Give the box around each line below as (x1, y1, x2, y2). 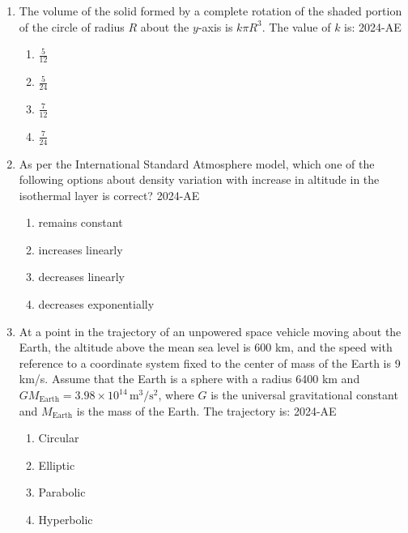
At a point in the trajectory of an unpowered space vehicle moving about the (19, 322, 402, 339)
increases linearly (38, 241, 123, 258)
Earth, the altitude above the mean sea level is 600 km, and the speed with (19, 339, 393, 356)
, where (158, 386, 194, 403)
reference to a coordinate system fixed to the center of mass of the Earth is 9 (19, 354, 401, 371)
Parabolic (38, 484, 86, 501)
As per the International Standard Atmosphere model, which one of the (19, 155, 375, 172)
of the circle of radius (19, 18, 125, 35)
